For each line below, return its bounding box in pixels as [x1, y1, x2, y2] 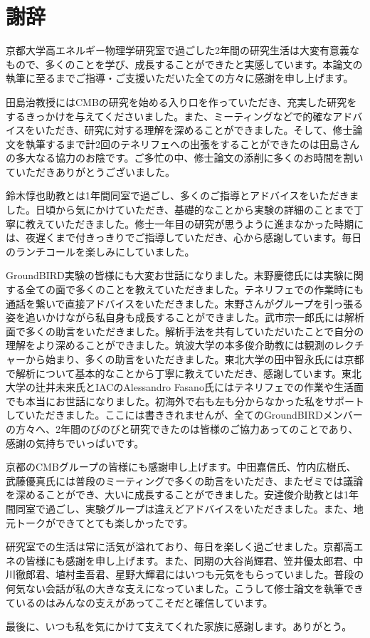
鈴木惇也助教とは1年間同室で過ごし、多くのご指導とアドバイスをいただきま [6, 188, 359, 203]
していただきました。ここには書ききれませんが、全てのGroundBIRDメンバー [6, 407, 363, 422]
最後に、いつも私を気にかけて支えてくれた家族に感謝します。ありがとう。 [6, 619, 352, 634]
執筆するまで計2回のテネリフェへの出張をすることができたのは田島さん [25, 136, 359, 151]
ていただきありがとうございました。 [6, 164, 175, 179]
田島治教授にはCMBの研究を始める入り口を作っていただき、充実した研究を [6, 94, 357, 109]
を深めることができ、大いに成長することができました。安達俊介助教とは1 [6, 487, 349, 502]
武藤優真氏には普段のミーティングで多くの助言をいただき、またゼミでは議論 [6, 473, 364, 488]
